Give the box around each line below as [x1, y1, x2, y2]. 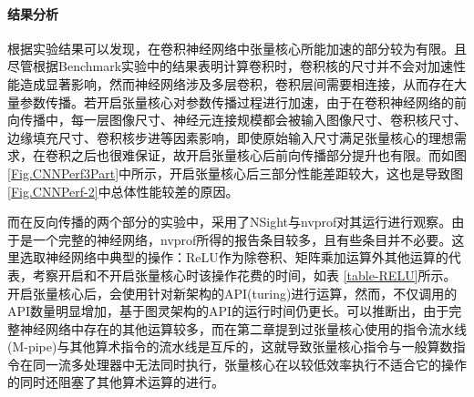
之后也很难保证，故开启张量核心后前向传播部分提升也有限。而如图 [70, 146, 467, 165]
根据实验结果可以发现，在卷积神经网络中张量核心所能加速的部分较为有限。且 [7, 38, 467, 57]
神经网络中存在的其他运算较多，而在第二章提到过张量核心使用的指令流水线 [19, 319, 467, 338]
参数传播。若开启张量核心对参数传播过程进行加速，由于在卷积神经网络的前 [19, 92, 467, 111]
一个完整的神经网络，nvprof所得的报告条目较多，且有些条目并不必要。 [32, 229, 452, 249]
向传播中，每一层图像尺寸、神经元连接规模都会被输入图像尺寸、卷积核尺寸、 [7, 110, 467, 129]
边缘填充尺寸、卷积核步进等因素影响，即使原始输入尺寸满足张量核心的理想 [7, 127, 454, 147]
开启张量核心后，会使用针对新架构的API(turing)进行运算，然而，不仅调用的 [7, 283, 458, 302]
